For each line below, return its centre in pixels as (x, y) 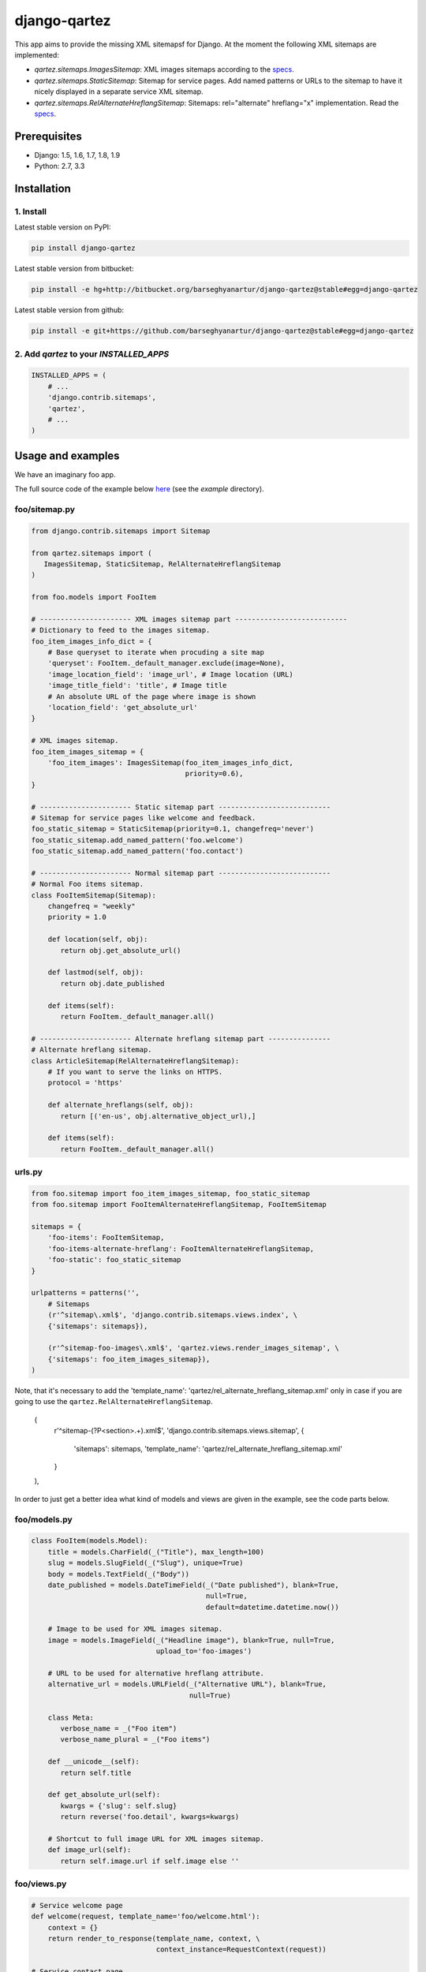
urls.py (29, 1172)
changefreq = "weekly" (92, 906)
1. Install (31, 211)
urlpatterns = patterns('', (85, 1293)
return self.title (96, 1772)
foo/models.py (43, 1519)
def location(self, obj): (98, 939)
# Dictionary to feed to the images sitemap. (121, 630)
